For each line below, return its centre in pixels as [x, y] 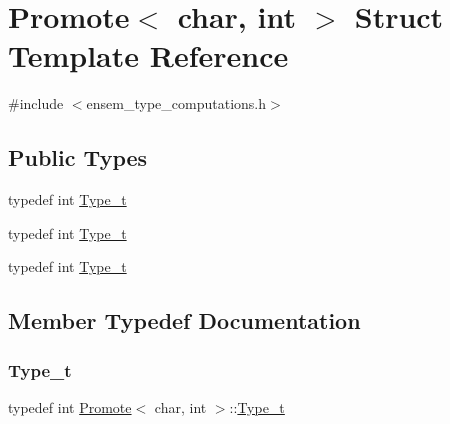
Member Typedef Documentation [184, 320]
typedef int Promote [70, 406]
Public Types [78, 157]
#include [36, 103]
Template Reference [148, 55]
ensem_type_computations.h [176, 103]
